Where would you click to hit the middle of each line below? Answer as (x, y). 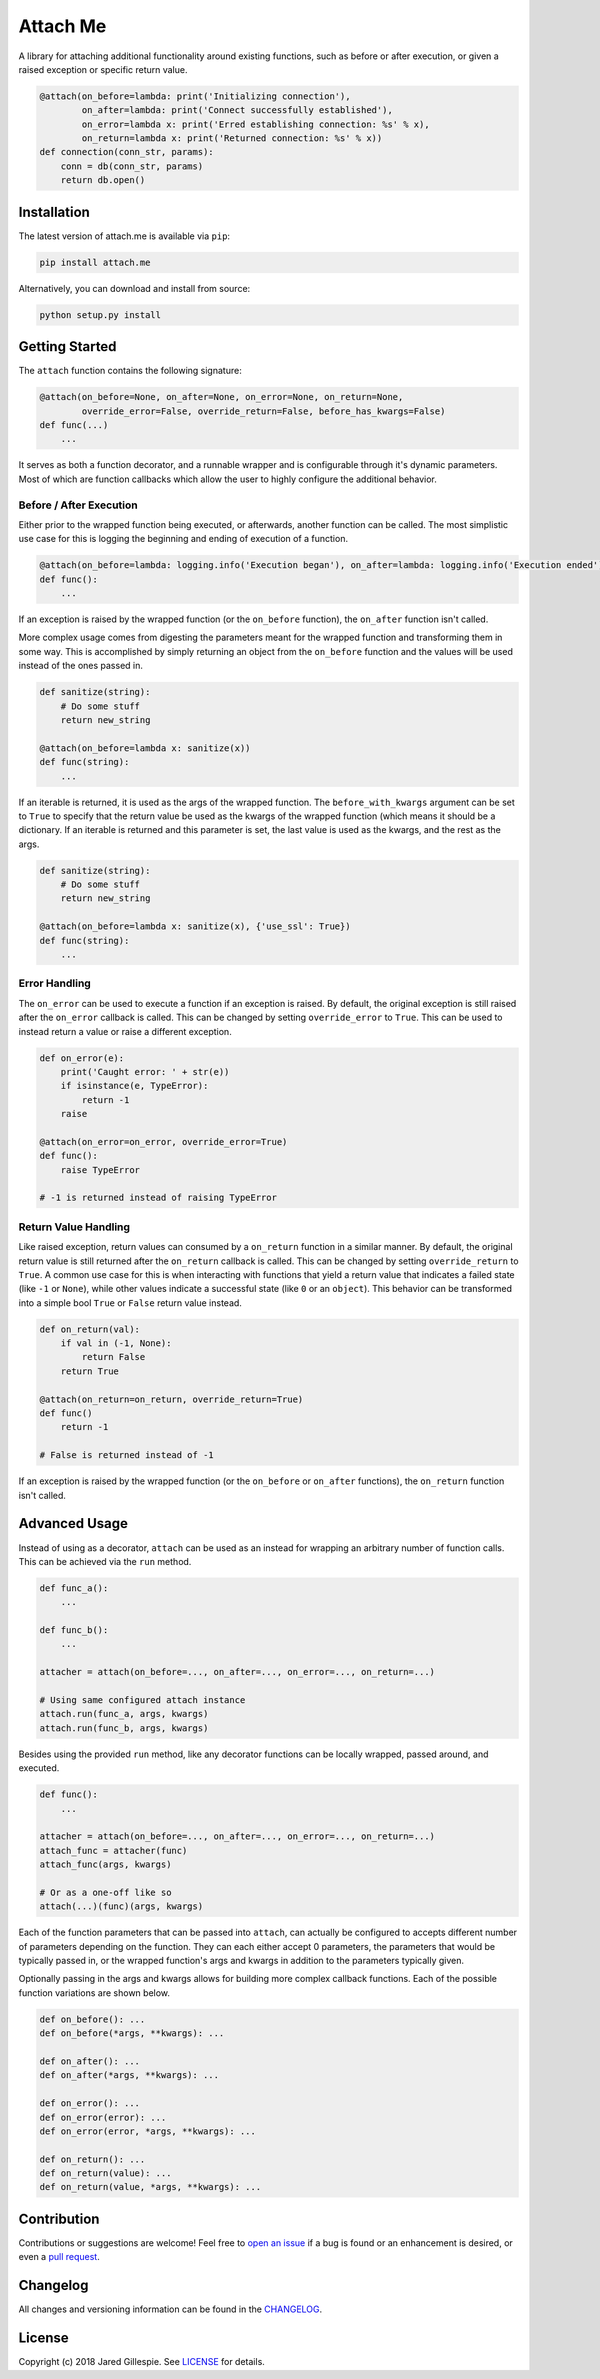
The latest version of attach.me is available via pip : (124, 236)
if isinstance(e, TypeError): (134, 1086)
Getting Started (67, 346)
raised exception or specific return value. (103, 69)
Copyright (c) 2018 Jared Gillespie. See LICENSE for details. (141, 2362)
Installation (54, 211)
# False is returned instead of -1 (126, 1455)
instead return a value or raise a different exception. (125, 1031)
